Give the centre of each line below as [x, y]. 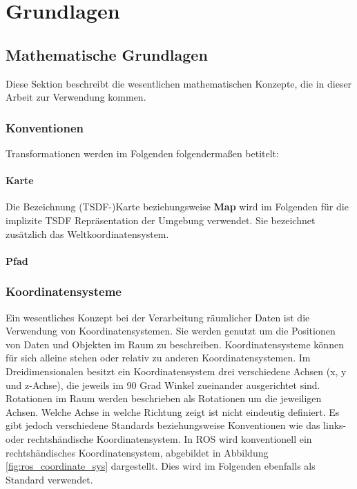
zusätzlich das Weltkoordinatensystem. [87, 233]
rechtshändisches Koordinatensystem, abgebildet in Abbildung [137, 452]
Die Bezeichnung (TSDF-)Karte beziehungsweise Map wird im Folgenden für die [177, 207]
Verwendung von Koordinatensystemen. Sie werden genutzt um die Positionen [171, 331]
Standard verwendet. [49, 479]
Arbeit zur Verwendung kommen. [76, 97]
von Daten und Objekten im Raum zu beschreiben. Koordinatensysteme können [175, 344]
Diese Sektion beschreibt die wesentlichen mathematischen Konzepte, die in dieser [179, 83]
